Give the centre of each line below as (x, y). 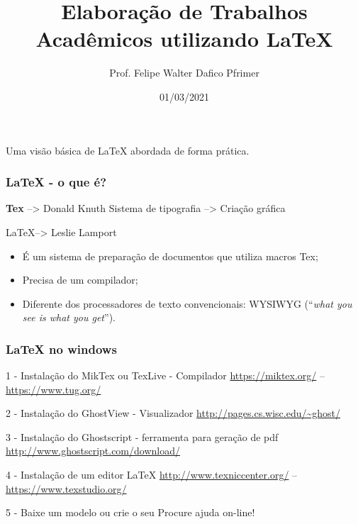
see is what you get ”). (69, 317)
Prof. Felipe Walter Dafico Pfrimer (184, 73)
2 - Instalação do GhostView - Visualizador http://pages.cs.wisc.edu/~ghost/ (173, 413)
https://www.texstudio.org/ (66, 488)
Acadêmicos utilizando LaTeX (184, 39)
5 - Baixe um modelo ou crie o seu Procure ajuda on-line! (130, 512)
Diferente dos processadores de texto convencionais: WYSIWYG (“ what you (187, 303)
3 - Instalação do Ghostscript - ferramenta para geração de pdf (142, 436)
